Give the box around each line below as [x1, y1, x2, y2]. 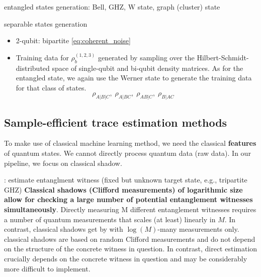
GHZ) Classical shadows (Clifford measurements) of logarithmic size [4, 184, 243, 195]
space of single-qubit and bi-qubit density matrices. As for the [52, 62, 243, 73]
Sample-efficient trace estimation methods [4, 114, 227, 130]
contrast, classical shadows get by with [4, 224, 123, 234]
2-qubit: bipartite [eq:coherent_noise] [16, 35, 131, 46]
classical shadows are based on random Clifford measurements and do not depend [4, 233, 255, 244]
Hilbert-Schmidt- [197, 52, 249, 62]
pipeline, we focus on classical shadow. [4, 157, 122, 168]
